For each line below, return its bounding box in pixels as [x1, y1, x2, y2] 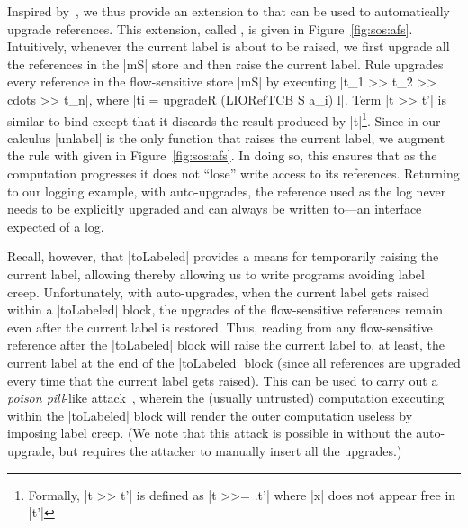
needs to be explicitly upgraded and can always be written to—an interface [7, 199, 422, 218]
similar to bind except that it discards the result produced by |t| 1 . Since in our [7, 108, 441, 130]
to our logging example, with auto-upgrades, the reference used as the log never [7, 181, 446, 200]
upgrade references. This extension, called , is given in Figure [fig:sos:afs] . [7, 19, 413, 38]
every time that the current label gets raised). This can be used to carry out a [7, 370, 438, 389]
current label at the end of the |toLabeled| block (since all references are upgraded [7, 352, 461, 371]
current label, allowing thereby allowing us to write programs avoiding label [7, 264, 425, 283]
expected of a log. [7, 216, 104, 235]
